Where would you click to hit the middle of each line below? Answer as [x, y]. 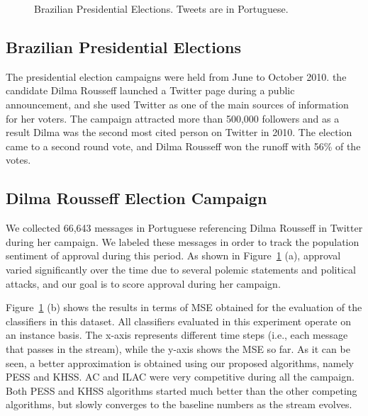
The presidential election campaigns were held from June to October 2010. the [176, 76]
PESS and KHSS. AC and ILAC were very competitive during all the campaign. [180, 377]
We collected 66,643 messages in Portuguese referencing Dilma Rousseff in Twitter [184, 228]
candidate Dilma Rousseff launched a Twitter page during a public [150, 90]
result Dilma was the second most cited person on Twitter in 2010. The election [179, 132]
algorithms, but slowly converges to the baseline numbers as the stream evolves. [179, 404]
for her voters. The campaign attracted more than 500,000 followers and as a [173, 118]
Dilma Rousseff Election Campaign [136, 198]
